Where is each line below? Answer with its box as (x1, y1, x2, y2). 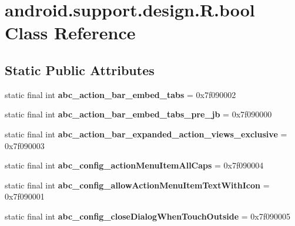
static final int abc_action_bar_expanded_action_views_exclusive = (5, 127, 287, 140)
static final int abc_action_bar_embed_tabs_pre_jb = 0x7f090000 (5, 108, 272, 120)
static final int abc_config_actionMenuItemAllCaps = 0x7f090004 (5, 159, 264, 171)
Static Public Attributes (5, 60, 155, 79)
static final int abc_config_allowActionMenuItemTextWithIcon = (5, 178, 270, 191)
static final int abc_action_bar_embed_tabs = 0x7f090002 (5, 88, 236, 100)
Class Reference (5, 21, 136, 45)
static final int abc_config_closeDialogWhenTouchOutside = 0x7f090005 (5, 210, 290, 222)
